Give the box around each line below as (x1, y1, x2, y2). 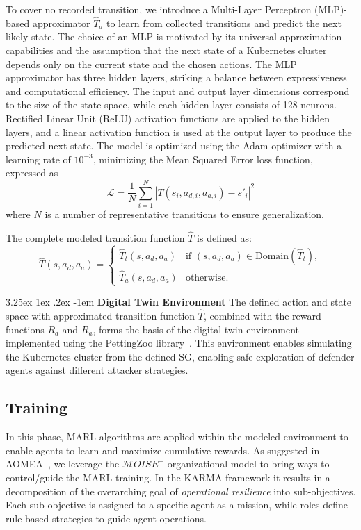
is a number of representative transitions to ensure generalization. (45, 207, 324, 222)
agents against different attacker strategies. (6, 363, 188, 377)
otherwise (185, 272, 226, 283)
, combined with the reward (203, 308, 321, 323)
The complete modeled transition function (6, 230, 185, 245)
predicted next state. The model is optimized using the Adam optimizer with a (6, 138, 342, 153)
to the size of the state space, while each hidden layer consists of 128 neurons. (6, 97, 337, 112)
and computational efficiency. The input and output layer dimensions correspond (6, 83, 350, 98)
